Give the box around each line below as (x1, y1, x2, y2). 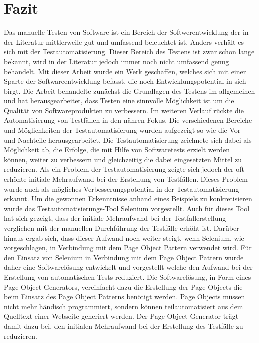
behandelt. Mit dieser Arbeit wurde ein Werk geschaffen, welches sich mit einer (4, 66, 246, 76)
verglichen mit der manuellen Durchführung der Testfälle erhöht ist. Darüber (4, 223, 239, 233)
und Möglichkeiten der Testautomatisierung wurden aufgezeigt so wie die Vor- (4, 125, 243, 135)
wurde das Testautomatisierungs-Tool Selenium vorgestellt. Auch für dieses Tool (4, 203, 250, 213)
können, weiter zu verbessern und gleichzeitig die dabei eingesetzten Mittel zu (4, 154, 242, 164)
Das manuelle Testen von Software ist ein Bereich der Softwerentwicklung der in (4, 27, 249, 37)
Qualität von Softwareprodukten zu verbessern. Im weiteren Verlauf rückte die (4, 105, 244, 115)
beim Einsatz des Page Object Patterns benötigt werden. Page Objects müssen (4, 291, 245, 302)
